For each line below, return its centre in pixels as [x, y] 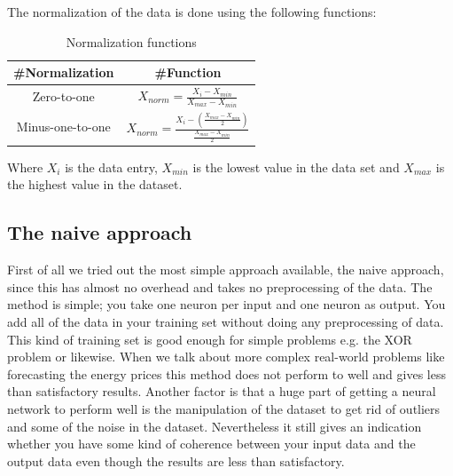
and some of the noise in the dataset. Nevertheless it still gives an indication [215, 426]
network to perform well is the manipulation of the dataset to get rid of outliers [224, 409]
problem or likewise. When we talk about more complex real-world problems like [226, 357]
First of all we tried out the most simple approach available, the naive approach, [226, 270]
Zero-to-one [63, 96]
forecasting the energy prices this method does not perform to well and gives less [226, 373]
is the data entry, [111, 167]
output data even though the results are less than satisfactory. [176, 460]
